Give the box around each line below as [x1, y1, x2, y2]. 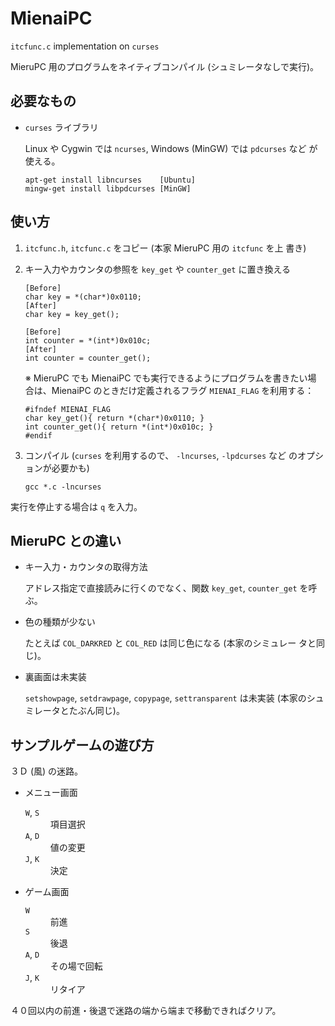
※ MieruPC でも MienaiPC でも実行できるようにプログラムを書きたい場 [24, 372, 317, 384]
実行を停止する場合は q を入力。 [10, 500, 143, 512]
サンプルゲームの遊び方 [10, 737, 155, 754]
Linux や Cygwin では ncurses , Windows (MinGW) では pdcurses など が [24, 142, 318, 154]
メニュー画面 [24, 787, 78, 799]
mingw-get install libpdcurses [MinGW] [24, 183, 192, 194]
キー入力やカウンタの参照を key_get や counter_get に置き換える [24, 263, 292, 275]
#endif [24, 430, 53, 441]
